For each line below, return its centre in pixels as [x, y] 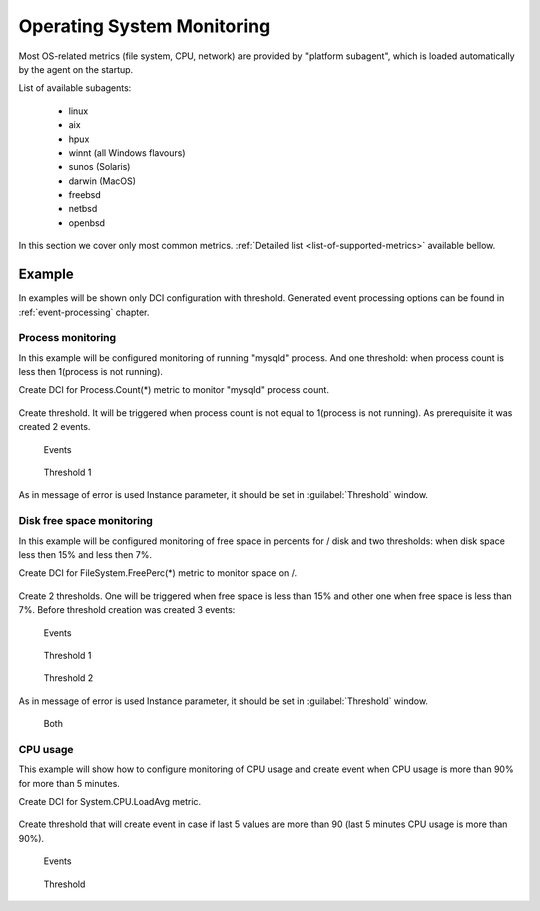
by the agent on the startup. [76, 69]
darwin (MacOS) [102, 181]
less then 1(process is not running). [91, 372]
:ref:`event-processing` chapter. [84, 312]
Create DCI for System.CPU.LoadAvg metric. [110, 801]
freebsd [85, 195]
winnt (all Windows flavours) [127, 152]
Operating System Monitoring [144, 26]
